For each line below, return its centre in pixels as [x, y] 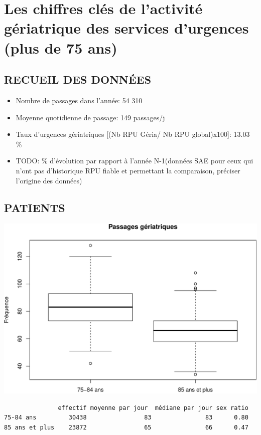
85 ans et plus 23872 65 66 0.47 [126, 427]
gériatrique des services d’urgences [126, 28]
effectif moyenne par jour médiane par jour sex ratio [153, 408]
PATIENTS [35, 207]
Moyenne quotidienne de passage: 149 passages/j [90, 117]
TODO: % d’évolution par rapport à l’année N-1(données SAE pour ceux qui [135, 161]
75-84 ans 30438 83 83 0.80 [126, 418]
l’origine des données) [49, 180]
